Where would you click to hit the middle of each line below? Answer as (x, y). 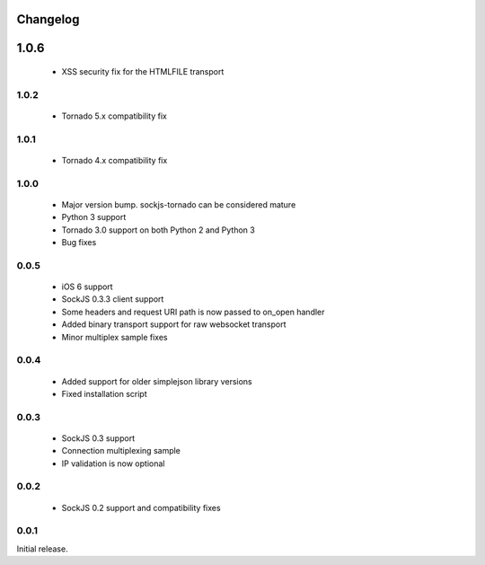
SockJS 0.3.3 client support (113, 299)
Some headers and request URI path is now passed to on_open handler (193, 312)
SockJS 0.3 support (98, 438)
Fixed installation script (104, 393)
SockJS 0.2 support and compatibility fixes (141, 508)
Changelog (48, 19)
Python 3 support (94, 217)
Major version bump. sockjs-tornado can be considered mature (179, 204)
